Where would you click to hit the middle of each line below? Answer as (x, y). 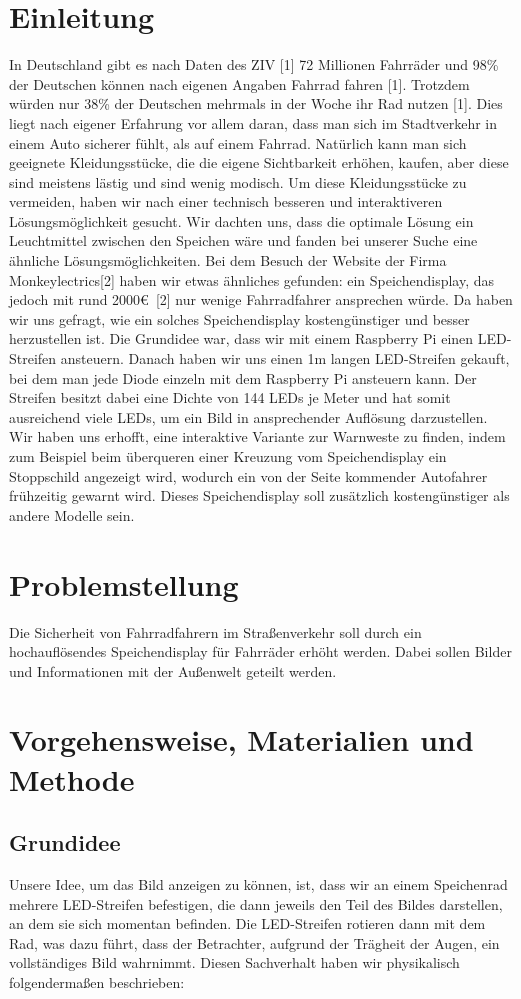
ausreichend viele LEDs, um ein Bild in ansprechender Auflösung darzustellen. (248, 416)
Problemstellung (124, 583)
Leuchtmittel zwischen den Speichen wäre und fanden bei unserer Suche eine (243, 240)
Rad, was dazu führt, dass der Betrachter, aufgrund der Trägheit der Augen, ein (254, 942)
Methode (72, 778)
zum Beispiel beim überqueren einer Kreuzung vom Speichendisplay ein (228, 456)
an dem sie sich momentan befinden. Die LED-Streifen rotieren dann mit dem (247, 923)
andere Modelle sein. (72, 514)
